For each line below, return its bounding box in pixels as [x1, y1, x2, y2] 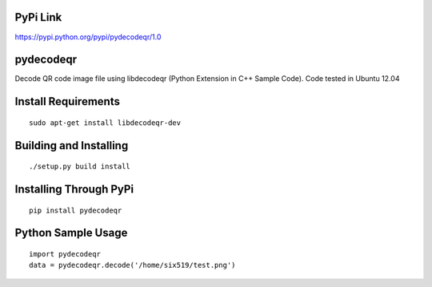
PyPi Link [14, 10, 62, 24]
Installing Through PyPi [14, 183, 134, 196]
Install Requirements [14, 95, 120, 108]
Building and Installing [14, 139, 129, 152]
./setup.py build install [29, 162, 131, 172]
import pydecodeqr [29, 249, 102, 259]
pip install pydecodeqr [29, 205, 122, 215]
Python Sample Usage [14, 226, 128, 240]
